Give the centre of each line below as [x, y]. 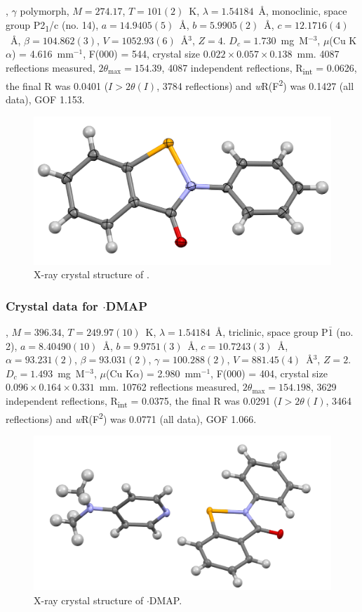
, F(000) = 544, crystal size [141, 54]
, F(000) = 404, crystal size [269, 373]
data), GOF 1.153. [45, 99]
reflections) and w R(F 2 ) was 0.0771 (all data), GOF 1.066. [131, 418]
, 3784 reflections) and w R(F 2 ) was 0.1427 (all [255, 85]
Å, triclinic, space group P [271, 332]
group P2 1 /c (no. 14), [52, 25]
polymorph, [45, 11]
